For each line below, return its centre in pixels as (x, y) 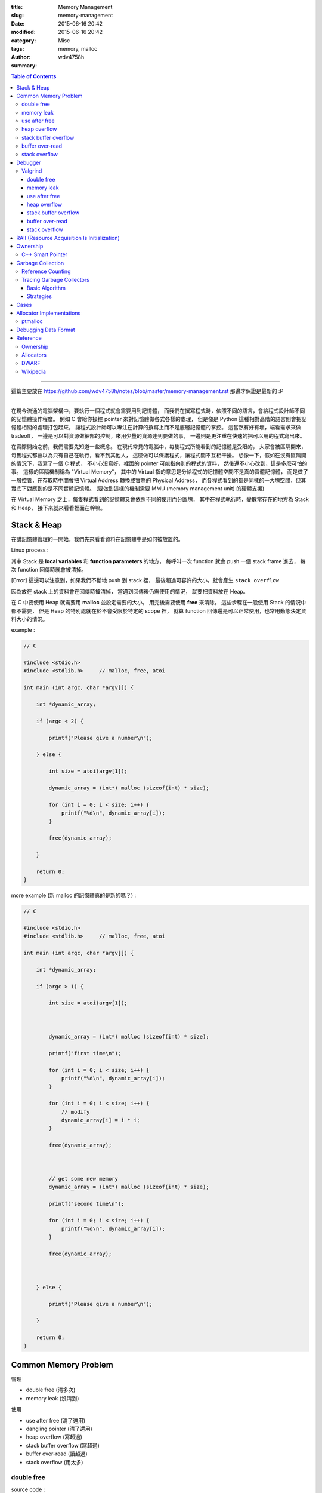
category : (24, 40)
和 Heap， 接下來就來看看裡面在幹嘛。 (58, 508)
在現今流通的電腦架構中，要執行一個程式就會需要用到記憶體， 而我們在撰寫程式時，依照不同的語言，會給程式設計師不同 (158, 411)
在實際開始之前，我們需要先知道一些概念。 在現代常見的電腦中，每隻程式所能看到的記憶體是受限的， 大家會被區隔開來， (159, 447)
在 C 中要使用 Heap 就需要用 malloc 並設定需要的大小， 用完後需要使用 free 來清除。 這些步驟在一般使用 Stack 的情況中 (159, 603)
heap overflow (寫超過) (54, 1437)
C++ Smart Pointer (45, 254)
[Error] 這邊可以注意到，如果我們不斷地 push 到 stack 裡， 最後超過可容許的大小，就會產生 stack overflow (145, 580)
